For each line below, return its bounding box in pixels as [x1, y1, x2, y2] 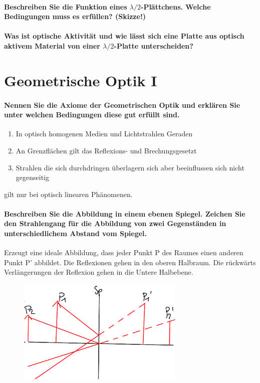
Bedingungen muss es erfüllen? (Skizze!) [4, 11, 146, 22]
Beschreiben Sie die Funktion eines [4, 1, 127, 12]
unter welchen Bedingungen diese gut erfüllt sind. [4, 109, 180, 120]
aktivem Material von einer [4, 40, 100, 51]
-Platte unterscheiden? [114, 40, 193, 51]
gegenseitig [16, 172, 49, 182]
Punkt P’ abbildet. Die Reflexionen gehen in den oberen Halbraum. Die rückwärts [4, 257, 256, 267]
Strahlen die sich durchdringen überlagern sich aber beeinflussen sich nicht [16, 162, 244, 172]
